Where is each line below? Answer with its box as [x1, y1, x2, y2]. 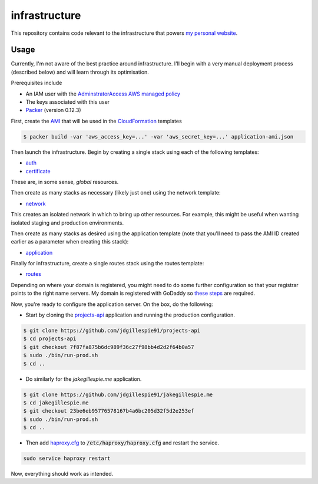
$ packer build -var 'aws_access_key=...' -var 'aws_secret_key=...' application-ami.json [23, 133, 294, 140]
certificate [25, 167, 51, 174]
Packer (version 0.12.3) [25, 107, 82, 114]
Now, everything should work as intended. [11, 470, 114, 478]
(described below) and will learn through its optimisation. [11, 68, 150, 75]
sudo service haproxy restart [23, 455, 111, 462]
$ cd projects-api [23, 335, 77, 342]
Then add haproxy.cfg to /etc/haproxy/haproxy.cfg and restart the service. [25, 439, 219, 446]
